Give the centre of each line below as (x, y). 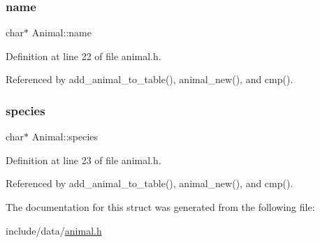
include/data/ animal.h (54, 230)
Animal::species (65, 137)
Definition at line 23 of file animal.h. (83, 160)
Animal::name (61, 32)
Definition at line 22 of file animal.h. (83, 56)
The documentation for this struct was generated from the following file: (160, 207)
